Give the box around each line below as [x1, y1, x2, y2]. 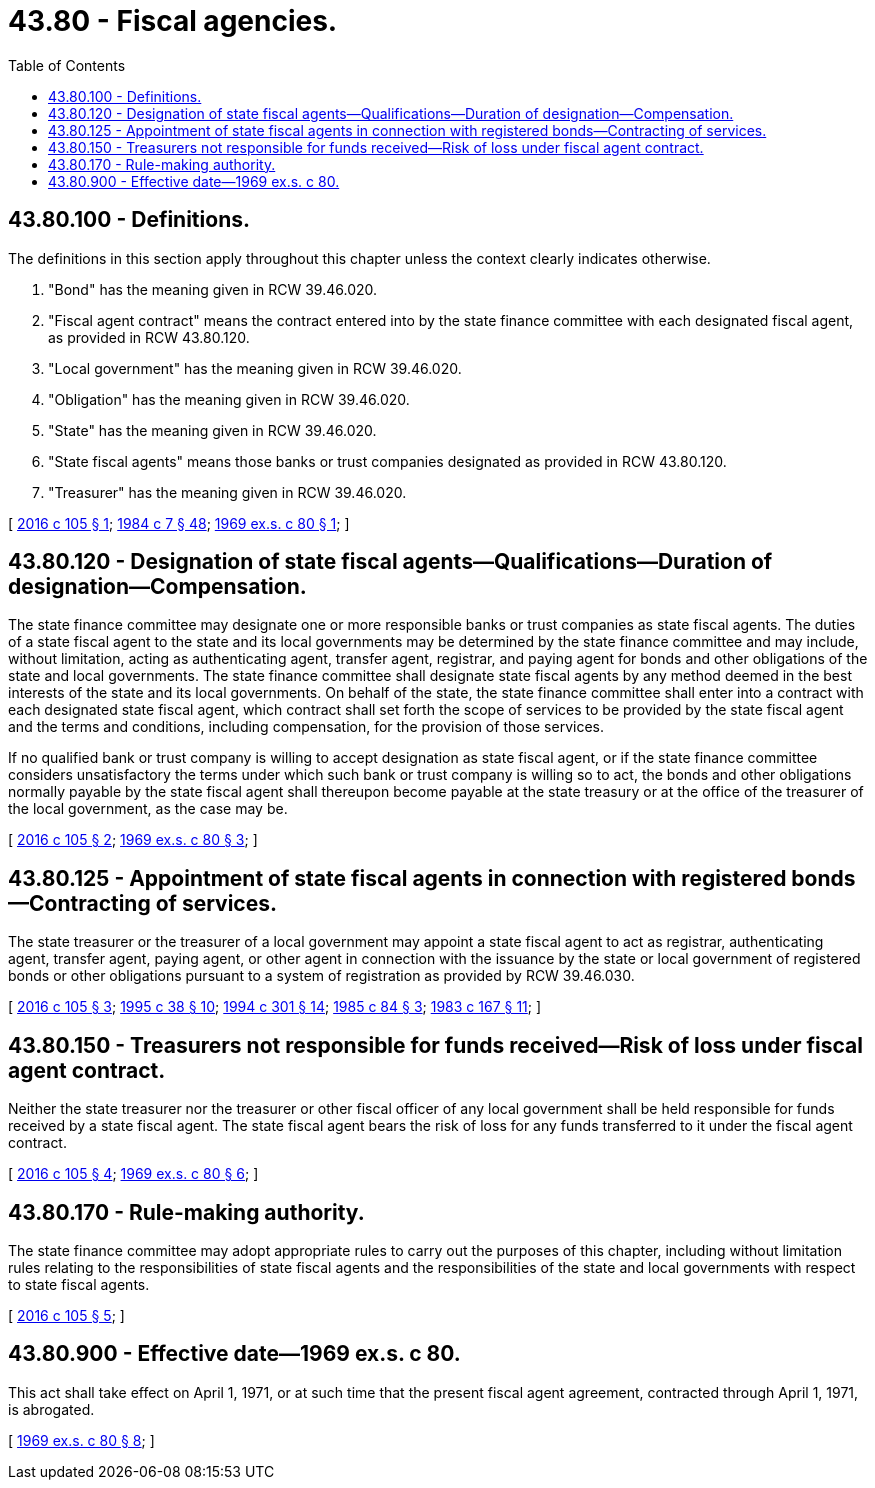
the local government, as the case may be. [8, 800, 288, 818]
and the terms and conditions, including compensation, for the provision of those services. [8, 718, 605, 736]
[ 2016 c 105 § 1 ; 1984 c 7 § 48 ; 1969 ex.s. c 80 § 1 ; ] [8, 514, 350, 532]
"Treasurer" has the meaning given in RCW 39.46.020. [48, 483, 407, 501]
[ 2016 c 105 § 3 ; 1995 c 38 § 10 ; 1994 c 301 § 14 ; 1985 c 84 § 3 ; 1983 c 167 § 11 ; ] [8, 998, 542, 1016]
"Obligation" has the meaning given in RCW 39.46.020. [48, 390, 410, 408]
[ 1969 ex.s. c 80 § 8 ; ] [8, 1431, 155, 1449]
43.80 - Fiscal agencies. [8, 4, 338, 38]
